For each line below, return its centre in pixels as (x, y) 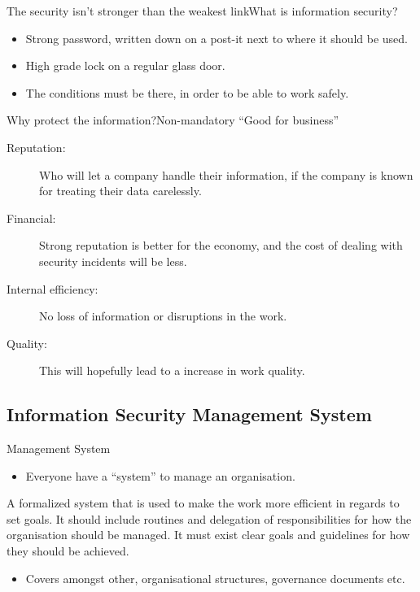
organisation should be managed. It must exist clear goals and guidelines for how (208, 535)
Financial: (31, 218)
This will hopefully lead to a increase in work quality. (172, 370)
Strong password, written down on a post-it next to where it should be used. (217, 38)
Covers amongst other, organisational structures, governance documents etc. (215, 578)
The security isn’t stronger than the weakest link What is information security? (202, 11)
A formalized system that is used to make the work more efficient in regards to (203, 503)
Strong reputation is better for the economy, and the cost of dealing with (221, 245)
